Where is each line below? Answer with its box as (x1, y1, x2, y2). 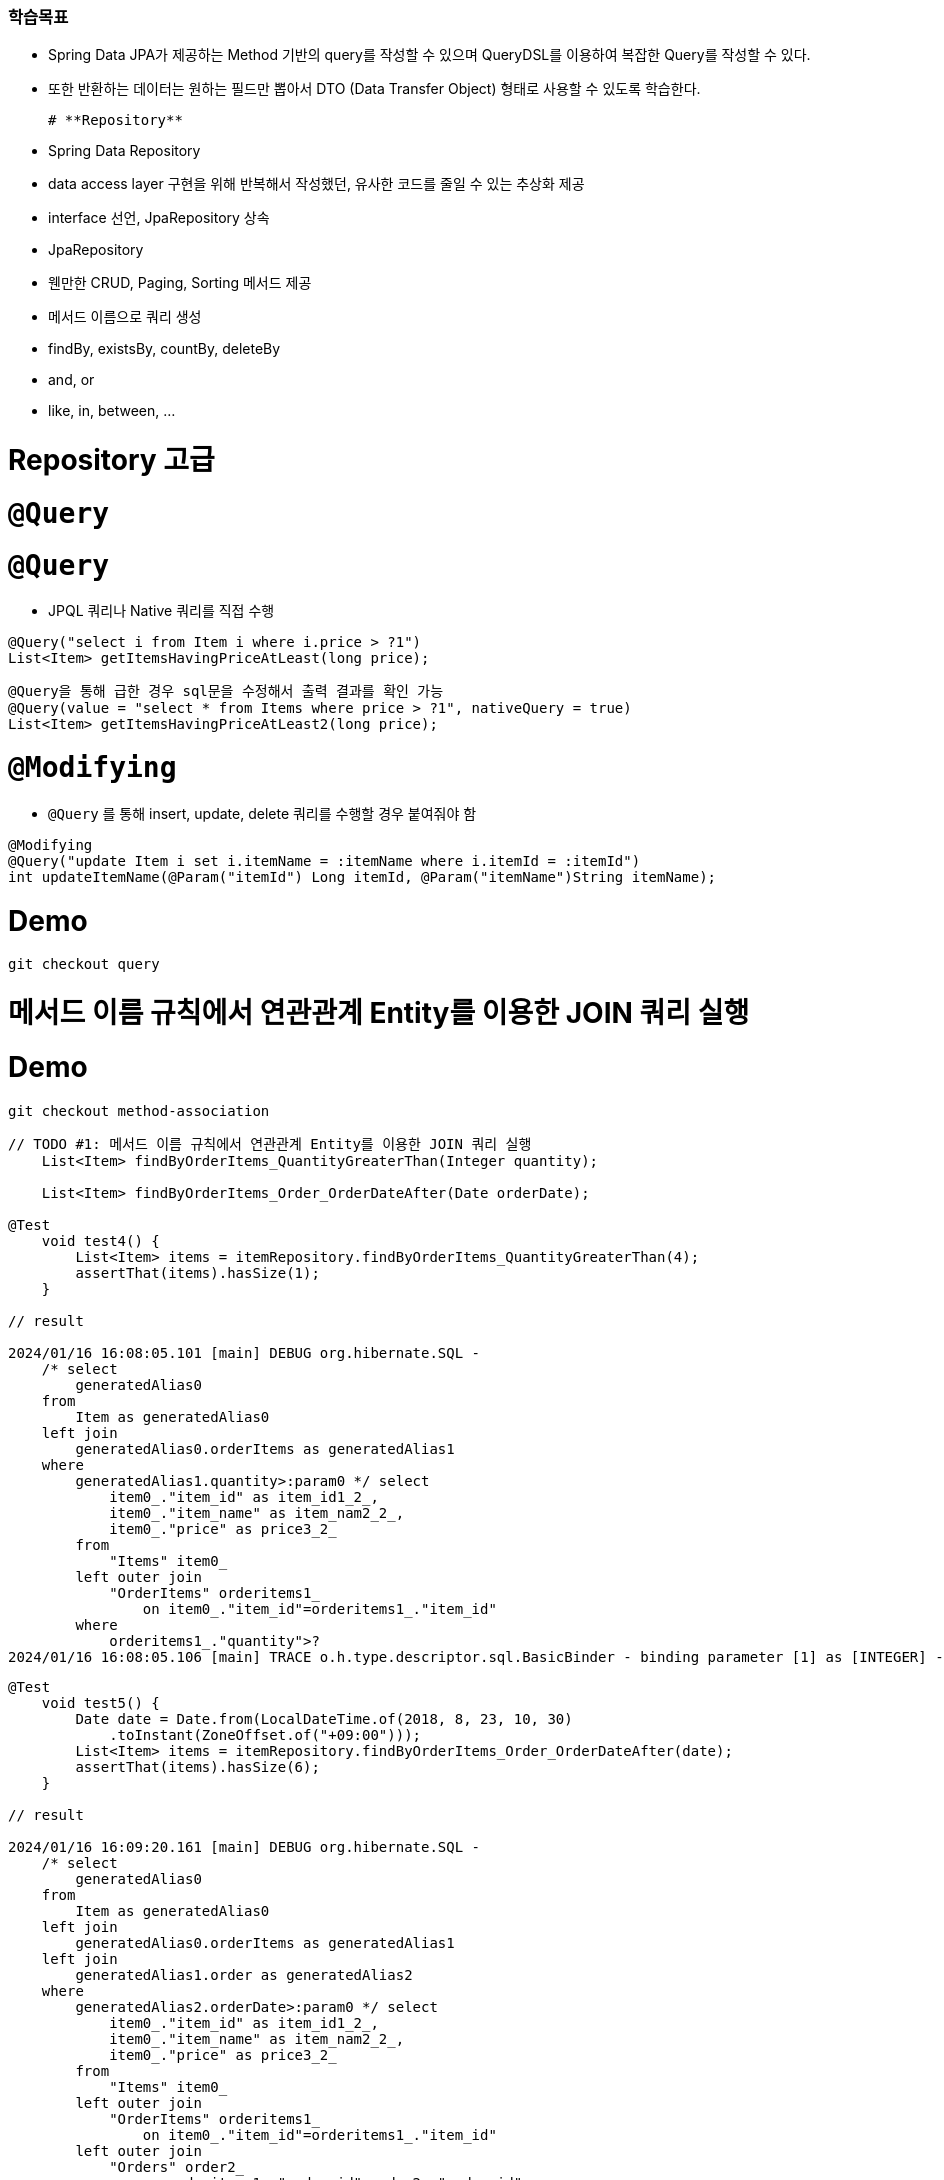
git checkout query (8, 956, 160, 973)
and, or (48, 371, 95, 389)
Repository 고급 (8, 443, 215, 478)
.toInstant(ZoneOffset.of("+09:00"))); (109, 1726, 422, 1743)
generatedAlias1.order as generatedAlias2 (75, 1966, 413, 1983)
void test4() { (41, 1232, 160, 1249)
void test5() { (41, 1694, 160, 1711)
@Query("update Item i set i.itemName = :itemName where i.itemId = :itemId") (8, 852, 641, 869)
